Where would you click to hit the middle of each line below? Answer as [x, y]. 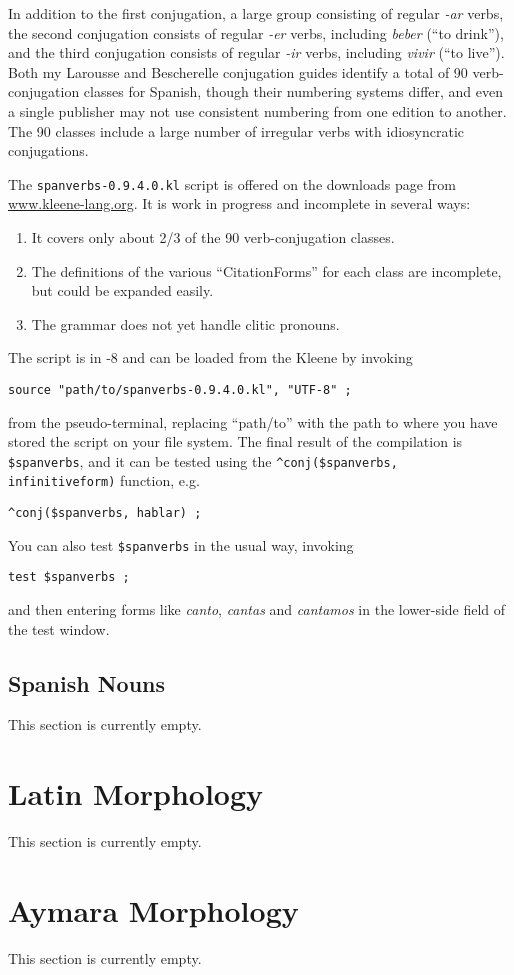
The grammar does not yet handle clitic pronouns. [185, 323]
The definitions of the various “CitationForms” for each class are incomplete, [266, 270]
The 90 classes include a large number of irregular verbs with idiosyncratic [236, 130]
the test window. [59, 628]
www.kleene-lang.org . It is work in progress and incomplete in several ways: [239, 203]
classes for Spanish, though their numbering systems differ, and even [293, 91]
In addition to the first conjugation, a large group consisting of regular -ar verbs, [256, 13]
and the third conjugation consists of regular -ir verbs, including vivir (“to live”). [256, 52]
